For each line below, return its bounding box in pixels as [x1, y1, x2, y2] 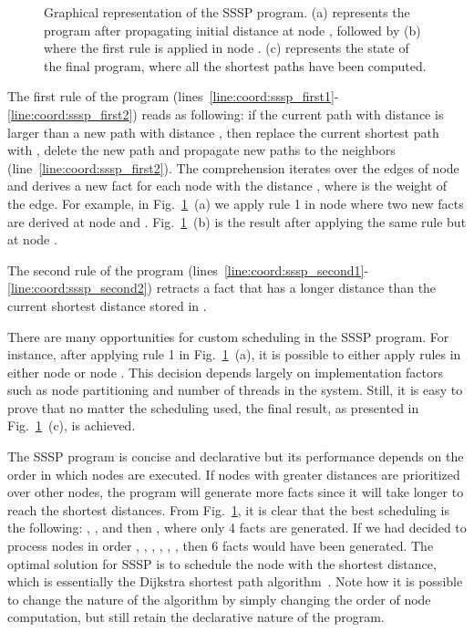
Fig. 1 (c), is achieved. [7, 416, 136, 435]
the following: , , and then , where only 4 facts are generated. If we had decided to [7, 518, 467, 537]
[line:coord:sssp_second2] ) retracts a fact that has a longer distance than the [7, 278, 437, 297]
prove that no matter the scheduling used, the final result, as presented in [7, 398, 419, 417]
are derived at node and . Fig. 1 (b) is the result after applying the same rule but [7, 212, 467, 231]
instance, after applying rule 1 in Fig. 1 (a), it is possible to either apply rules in [7, 345, 461, 364]
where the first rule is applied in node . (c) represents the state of [44, 38, 409, 57]
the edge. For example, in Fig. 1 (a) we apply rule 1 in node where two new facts [7, 193, 464, 212]
